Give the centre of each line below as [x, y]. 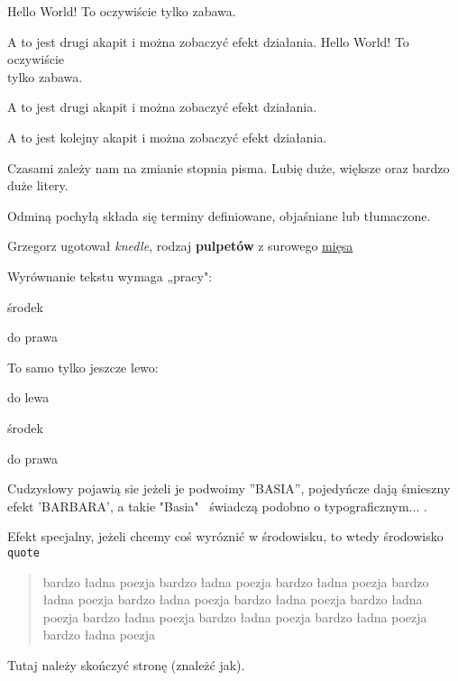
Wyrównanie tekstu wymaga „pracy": [110, 276]
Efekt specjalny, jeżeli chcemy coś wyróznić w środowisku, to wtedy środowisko [225, 536]
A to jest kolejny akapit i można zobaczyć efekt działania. [167, 137]
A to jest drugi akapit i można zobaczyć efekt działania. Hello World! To [208, 41]
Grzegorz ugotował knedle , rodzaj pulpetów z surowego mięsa [180, 246]
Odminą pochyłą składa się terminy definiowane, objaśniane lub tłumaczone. [219, 215]
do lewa [28, 397]
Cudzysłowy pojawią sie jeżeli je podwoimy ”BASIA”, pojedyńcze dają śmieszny [229, 488]
